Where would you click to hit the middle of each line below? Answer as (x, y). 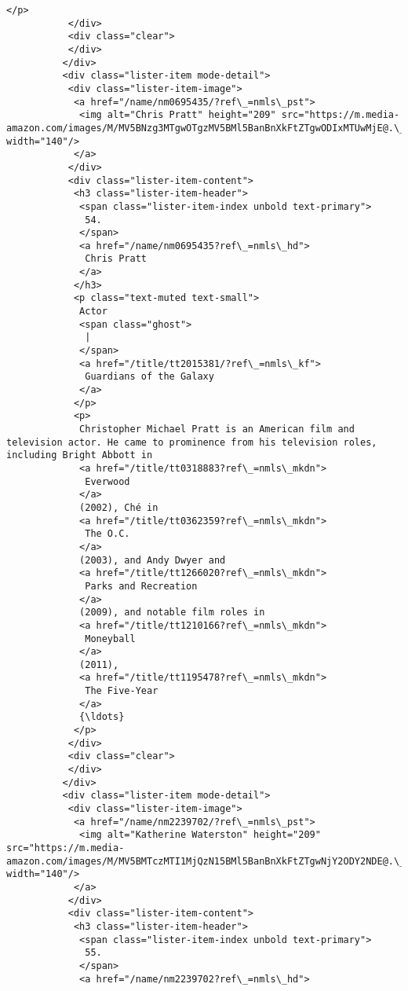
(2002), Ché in (119, 507)
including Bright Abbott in (80, 455)
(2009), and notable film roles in (172, 613)
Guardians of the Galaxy (149, 377)
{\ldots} (102, 717)
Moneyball (110, 639)
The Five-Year (122, 691)
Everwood (107, 481)
